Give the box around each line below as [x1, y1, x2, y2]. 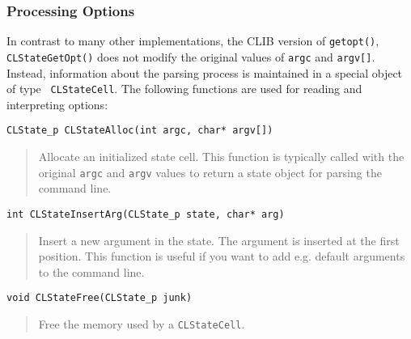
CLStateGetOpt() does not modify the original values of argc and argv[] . [6, 48, 375, 65]
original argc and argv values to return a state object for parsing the [38, 163, 382, 180]
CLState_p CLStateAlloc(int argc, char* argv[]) [6, 125, 273, 137]
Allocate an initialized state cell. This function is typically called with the [38, 148, 405, 165]
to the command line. [38, 263, 145, 280]
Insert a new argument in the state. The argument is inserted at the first [38, 231, 400, 248]
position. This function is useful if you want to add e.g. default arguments [38, 248, 405, 265]
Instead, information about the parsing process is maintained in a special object [6, 64, 403, 81]
